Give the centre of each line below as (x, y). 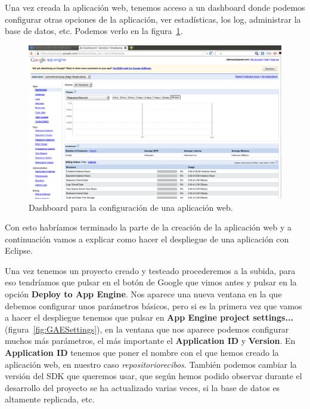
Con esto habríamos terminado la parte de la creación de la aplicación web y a (148, 227)
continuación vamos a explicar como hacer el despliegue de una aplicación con (147, 239)
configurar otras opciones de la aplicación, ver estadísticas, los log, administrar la (153, 19)
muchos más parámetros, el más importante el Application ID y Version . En (150, 341)
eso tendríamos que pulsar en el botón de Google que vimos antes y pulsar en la (151, 282)
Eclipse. (19, 250)
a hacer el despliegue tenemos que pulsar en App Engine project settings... (149, 317)
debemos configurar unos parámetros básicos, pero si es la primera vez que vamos (154, 305)
